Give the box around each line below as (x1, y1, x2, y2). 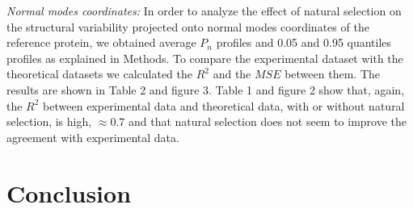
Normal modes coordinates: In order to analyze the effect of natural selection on (6, 2, 402, 19)
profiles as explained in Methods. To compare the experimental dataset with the (6, 49, 403, 66)
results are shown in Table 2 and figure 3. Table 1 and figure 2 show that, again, (6, 81, 405, 98)
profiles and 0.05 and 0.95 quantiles (216, 34, 392, 51)
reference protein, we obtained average (6, 34, 196, 51)
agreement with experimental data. (6, 128, 179, 145)
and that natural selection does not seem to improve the (128, 113, 407, 130)
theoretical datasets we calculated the (6, 65, 192, 82)
